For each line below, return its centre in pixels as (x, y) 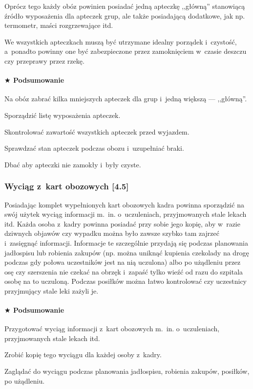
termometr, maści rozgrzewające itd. (59, 25)
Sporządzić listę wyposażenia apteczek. (63, 115)
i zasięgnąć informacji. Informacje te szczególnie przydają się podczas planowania (126, 242)
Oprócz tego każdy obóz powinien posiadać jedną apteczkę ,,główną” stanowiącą (125, 6)
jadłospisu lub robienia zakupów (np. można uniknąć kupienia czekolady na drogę (127, 252)
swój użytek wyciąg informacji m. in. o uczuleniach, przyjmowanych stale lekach (126, 214)
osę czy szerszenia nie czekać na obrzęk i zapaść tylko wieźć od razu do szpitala (124, 271)
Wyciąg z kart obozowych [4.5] (67, 186)
